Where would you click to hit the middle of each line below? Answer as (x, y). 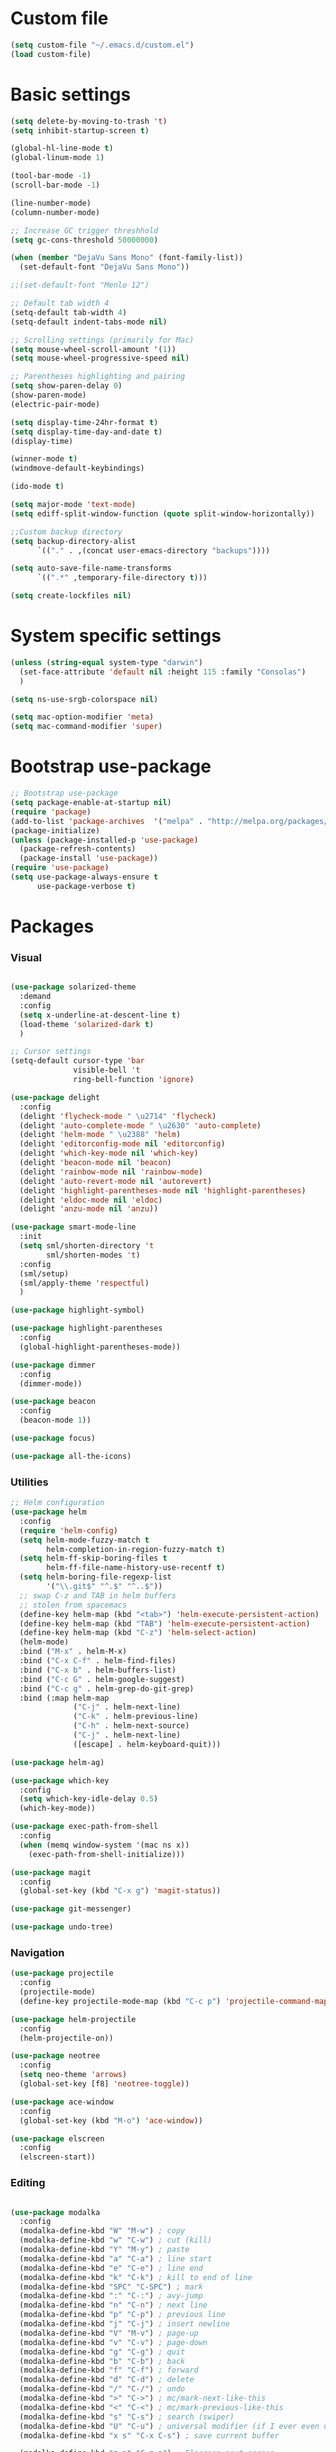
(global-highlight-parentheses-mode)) (100, 1347)
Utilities (29, 1482)
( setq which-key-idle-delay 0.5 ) (89, 1799)
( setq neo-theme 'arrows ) (73, 2075)
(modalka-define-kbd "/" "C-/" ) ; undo (102, 2389)
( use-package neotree (55, 2056)
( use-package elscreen (57, 2138)
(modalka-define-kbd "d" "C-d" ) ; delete (107, 2380)
